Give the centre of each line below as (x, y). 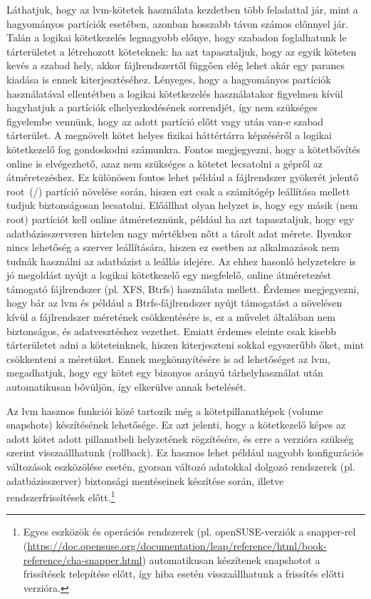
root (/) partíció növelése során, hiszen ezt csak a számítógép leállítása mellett (178, 191)
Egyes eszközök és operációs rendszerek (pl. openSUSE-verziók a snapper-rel (189, 532)
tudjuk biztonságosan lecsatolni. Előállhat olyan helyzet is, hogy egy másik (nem (182, 205)
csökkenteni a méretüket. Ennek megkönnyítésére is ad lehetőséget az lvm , (168, 358)
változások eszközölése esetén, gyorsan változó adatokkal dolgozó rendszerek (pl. (181, 466)
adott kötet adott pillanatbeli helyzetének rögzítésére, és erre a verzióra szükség (180, 438)
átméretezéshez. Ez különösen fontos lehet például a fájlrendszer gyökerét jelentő (183, 177)
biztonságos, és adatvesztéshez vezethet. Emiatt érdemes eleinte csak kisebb (172, 331)
